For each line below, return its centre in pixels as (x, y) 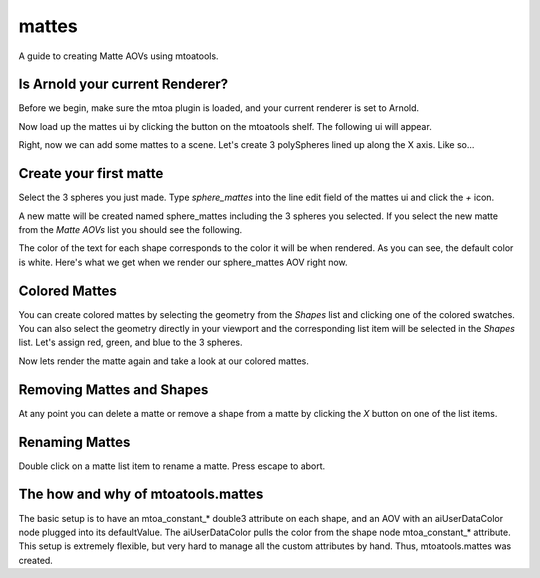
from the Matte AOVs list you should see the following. (130, 229)
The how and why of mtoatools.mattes (141, 494)
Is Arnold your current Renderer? (123, 84)
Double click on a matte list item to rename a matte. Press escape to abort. (172, 466)
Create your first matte (91, 173)
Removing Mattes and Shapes (113, 389)
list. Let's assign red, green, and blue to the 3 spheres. (130, 342)
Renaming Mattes (74, 441)
